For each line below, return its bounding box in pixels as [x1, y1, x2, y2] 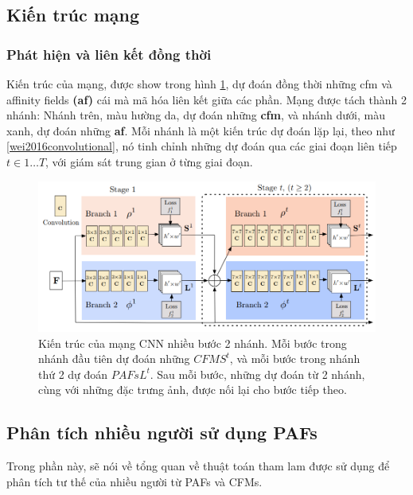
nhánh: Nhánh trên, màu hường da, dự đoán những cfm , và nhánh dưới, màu [6, 107, 385, 123]
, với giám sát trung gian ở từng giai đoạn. [45, 153, 253, 170]
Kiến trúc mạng [6, 2, 140, 27]
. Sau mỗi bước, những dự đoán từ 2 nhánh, [150, 365, 365, 382]
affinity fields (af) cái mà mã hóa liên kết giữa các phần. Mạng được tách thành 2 [6, 91, 407, 107]
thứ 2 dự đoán [38, 365, 108, 382]
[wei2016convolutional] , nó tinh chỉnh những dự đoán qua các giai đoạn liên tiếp [6, 138, 397, 154]
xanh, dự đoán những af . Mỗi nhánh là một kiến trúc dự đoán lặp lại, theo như [6, 122, 395, 138]
